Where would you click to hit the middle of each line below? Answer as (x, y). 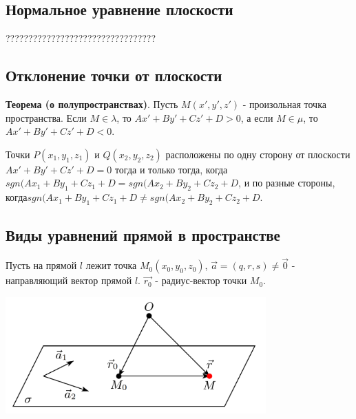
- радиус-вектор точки (201, 280)
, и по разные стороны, (287, 183)
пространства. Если (46, 117)
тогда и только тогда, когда (171, 169)
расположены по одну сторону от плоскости (258, 154)
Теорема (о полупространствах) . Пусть (92, 104)
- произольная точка (284, 104)
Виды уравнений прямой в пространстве (143, 235)
